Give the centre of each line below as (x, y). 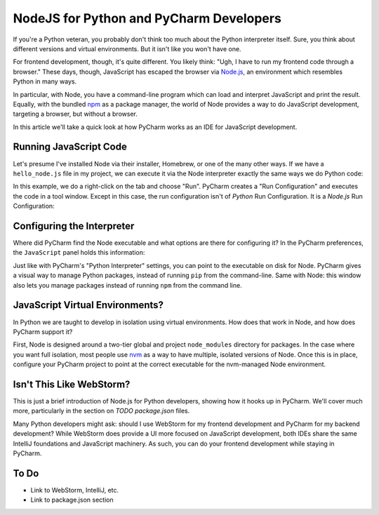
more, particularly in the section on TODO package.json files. (101, 411)
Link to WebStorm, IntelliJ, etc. (75, 490)
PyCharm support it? (43, 332)
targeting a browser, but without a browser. (75, 114)
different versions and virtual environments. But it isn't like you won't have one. (127, 48)
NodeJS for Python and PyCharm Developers (147, 18)
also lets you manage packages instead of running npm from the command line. (127, 285)
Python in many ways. (45, 81)
